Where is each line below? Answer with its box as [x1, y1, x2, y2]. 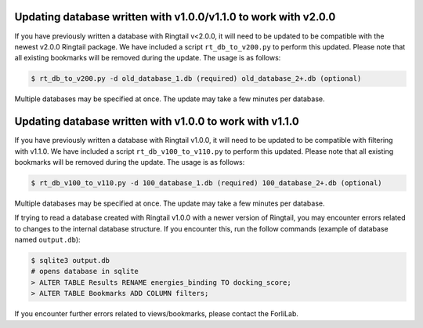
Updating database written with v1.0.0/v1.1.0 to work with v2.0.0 [14, 10, 336, 24]
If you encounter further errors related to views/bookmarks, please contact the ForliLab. [14, 309, 299, 319]
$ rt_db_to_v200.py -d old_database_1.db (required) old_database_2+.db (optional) [31, 75, 362, 83]
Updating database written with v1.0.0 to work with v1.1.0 [14, 115, 299, 129]
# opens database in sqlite [31, 267, 139, 276]
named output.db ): [14, 235, 81, 245]
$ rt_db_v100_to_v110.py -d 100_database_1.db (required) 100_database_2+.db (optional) [31, 178, 383, 188]
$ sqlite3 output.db [31, 256, 110, 265]
